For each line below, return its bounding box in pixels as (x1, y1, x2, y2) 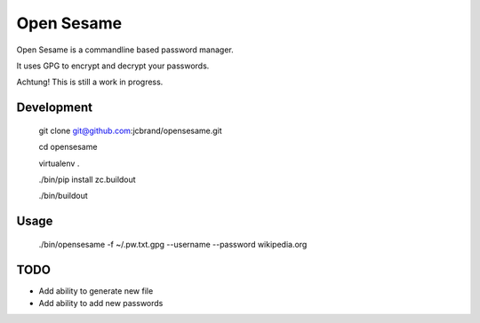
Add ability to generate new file (38, 285, 154, 296)
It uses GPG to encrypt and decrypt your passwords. (16, 60, 210, 71)
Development (16, 100, 93, 115)
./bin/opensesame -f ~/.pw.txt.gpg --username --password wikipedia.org (38, 239, 308, 249)
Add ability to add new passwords (38, 298, 164, 308)
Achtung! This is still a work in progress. (16, 76, 164, 88)
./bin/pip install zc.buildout (38, 174, 137, 185)
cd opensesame (38, 142, 98, 153)
